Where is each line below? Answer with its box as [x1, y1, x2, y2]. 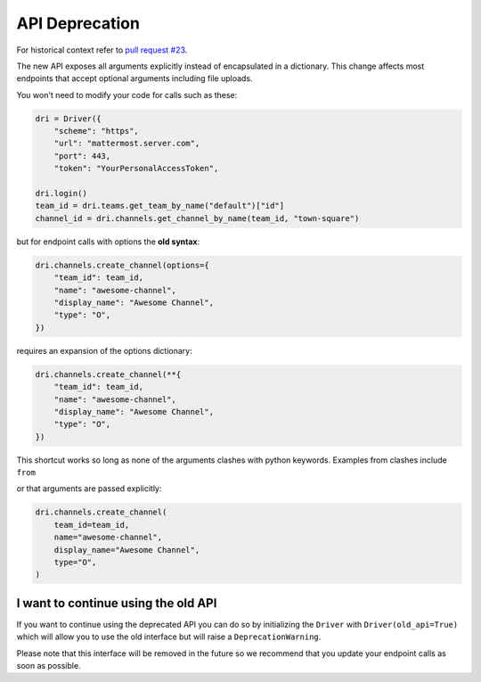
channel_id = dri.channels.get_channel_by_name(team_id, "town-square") [35, 213, 360, 223]
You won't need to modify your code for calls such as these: [16, 89, 238, 100]
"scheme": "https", [53, 126, 140, 136]
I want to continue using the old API [16, 596, 217, 611]
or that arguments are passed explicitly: [16, 483, 162, 494]
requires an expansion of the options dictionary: [16, 345, 193, 356]
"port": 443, [53, 151, 111, 160]
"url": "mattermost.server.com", [53, 138, 200, 149]
